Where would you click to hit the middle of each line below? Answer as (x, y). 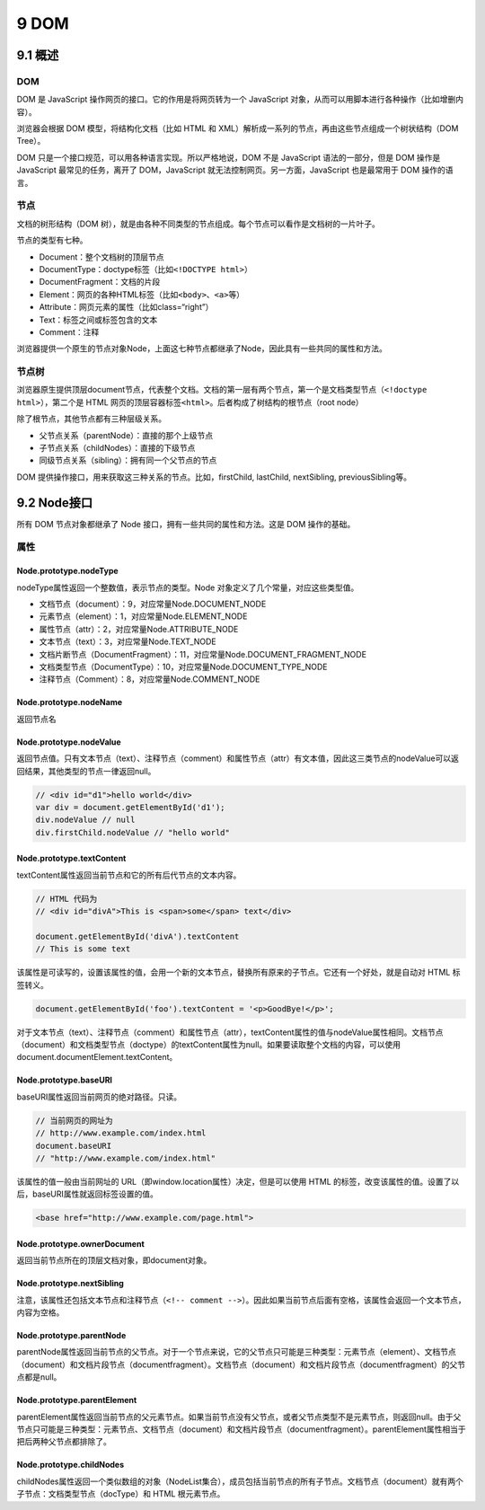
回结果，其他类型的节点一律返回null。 (86, 771)
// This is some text (83, 949)
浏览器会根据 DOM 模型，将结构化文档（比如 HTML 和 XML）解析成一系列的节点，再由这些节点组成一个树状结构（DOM (238, 128)
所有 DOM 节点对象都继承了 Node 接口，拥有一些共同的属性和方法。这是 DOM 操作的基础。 (186, 524)
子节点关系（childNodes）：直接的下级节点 (117, 448)
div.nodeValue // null (85, 820)
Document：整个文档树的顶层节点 (102, 257)
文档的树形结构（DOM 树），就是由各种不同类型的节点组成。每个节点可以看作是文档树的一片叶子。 (198, 224)
